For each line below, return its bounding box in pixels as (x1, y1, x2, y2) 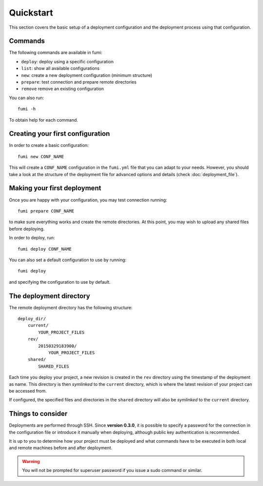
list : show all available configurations (21, 66, 100, 72)
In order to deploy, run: (9, 235, 56, 241)
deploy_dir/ (18, 316, 46, 321)
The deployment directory (9, 292, 90, 300)
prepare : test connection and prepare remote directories (21, 79, 137, 85)
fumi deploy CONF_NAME (18, 246, 72, 252)
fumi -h (18, 106, 36, 112)
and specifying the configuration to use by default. (9, 279, 111, 285)
